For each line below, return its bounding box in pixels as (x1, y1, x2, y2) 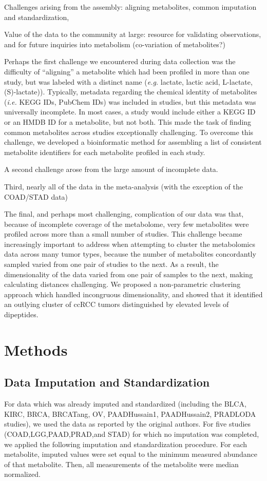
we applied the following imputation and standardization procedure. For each (4, 438, 247, 449)
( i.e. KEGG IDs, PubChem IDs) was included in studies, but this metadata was (4, 96, 256, 107)
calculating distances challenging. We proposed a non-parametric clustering (4, 279, 241, 290)
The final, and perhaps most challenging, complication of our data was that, (4, 208, 244, 219)
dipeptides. (4, 309, 39, 320)
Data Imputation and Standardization (4, 374, 210, 390)
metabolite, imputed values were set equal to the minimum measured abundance (4, 449, 257, 459)
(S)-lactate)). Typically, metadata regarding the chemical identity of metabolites (4, 86, 257, 97)
